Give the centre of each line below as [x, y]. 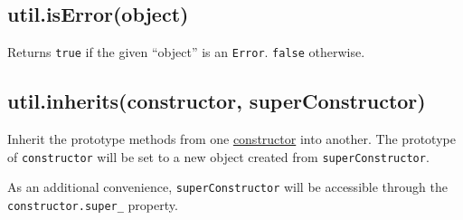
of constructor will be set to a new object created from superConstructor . [218, 156]
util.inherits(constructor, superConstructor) [217, 101]
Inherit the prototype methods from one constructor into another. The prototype [231, 139]
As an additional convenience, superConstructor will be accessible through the [227, 187]
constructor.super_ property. [93, 204]
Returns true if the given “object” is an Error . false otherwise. [186, 52]
